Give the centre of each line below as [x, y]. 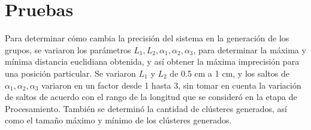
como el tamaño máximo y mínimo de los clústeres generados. [118, 120]
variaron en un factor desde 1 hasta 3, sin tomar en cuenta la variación [171, 85]
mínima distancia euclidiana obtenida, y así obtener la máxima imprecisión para [152, 61]
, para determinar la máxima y [250, 49]
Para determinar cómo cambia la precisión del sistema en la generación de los [147, 38]
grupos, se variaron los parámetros [68, 49]
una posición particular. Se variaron [70, 73]
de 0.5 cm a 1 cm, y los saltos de [230, 73]
